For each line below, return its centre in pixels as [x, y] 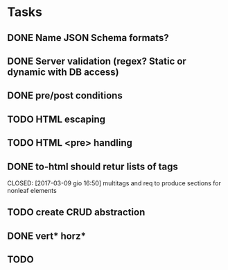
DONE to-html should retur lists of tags [93, 166]
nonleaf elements [32, 190]
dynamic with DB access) [63, 72]
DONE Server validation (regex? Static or [97, 61]
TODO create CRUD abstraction [76, 212]
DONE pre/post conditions [65, 95]
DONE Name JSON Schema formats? [88, 38]
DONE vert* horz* [47, 236]
